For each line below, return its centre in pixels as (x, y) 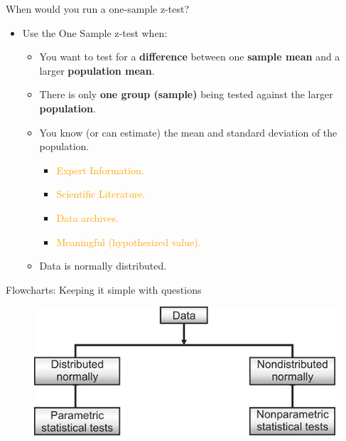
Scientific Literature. (101, 194)
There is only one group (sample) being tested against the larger (186, 94)
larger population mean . (97, 70)
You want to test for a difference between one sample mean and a (190, 57)
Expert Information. (100, 170)
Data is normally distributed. (103, 266)
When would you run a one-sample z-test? (98, 9)
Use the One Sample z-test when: (95, 32)
